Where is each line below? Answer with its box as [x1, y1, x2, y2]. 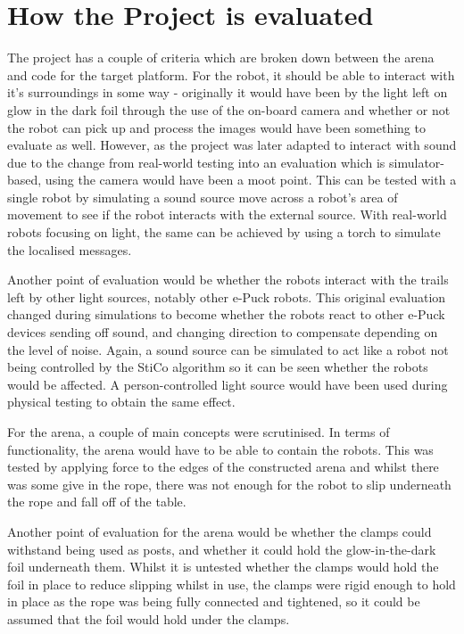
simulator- [389, 152, 444, 171]
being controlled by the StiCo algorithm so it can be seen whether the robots [7, 358, 428, 376]
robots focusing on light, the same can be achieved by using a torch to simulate [7, 223, 441, 242]
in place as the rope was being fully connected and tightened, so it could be [7, 592, 420, 611]
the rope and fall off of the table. [7, 492, 186, 511]
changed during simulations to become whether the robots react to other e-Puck [7, 305, 445, 324]
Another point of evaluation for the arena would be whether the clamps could [7, 522, 432, 540]
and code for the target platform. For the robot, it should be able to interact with [7, 65, 455, 84]
